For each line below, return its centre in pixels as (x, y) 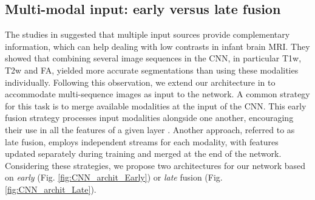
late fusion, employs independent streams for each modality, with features (142, 141)
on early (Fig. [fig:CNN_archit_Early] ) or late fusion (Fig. (114, 177)
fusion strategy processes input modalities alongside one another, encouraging (149, 118)
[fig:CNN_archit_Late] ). (51, 189)
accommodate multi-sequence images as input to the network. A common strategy (157, 94)
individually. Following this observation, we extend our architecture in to (140, 82)
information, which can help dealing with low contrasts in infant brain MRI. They (157, 46)
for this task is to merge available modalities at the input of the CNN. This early (156, 105)
